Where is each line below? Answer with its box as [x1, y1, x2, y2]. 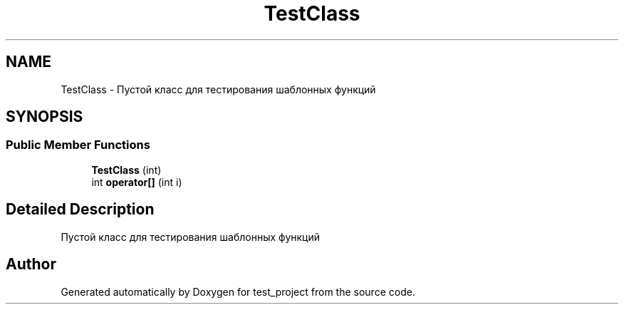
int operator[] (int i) [91, 175, 182, 188]
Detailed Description [6, 200, 155, 219]
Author [6, 255, 56, 274]
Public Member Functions [6, 138, 150, 153]
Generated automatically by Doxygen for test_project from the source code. [61, 285, 415, 298]
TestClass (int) [91, 163, 162, 176]
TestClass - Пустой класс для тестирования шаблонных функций [61, 83, 376, 95]
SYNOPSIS [6, 108, 83, 126]
